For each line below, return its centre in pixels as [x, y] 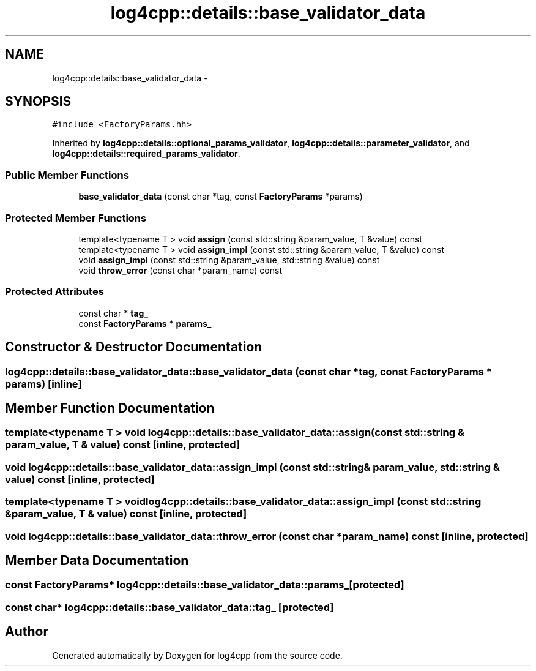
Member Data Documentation [97, 560]
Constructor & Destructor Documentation [134, 347]
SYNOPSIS [38, 102]
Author [27, 632]
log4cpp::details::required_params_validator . [146, 154]
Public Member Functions [67, 175]
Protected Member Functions [76, 218]
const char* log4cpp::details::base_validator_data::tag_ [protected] [169, 607]
